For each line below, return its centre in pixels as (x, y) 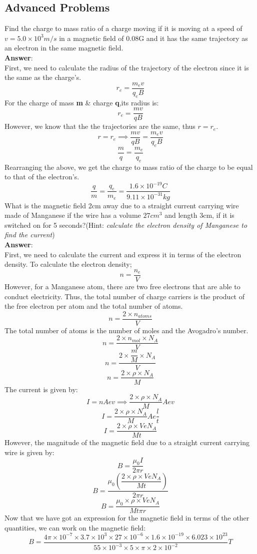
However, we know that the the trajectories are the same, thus (100, 126)
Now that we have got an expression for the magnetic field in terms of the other (127, 518)
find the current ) (30, 235)
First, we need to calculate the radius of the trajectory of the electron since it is (127, 67)
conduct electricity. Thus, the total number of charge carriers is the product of (125, 296)
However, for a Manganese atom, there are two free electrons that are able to (122, 286)
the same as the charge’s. (43, 77)
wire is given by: (29, 452)
